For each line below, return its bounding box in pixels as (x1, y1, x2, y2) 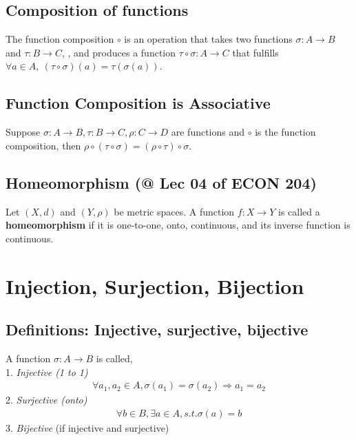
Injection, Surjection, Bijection (6, 271, 304, 300)
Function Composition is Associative (6, 92, 271, 114)
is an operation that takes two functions (124, 32, 293, 46)
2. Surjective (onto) (6, 392, 87, 407)
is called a (278, 204, 320, 218)
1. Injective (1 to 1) (6, 364, 88, 379)
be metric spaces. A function (114, 204, 235, 218)
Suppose (6, 125, 41, 139)
